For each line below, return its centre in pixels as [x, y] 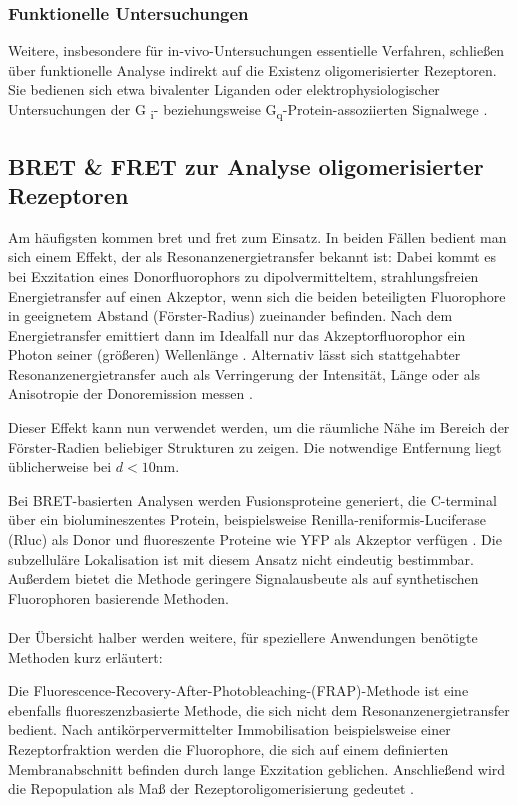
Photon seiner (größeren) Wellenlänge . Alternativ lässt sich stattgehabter [234, 354]
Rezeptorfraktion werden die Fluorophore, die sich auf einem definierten [228, 748]
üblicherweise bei [60, 466]
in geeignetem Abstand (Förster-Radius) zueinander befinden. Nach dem [230, 315]
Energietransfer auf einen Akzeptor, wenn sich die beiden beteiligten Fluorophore [257, 295]
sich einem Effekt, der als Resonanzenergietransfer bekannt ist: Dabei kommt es [252, 256]
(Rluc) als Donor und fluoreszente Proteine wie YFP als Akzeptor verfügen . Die [255, 539]
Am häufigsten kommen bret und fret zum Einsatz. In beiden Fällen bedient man [257, 236]
